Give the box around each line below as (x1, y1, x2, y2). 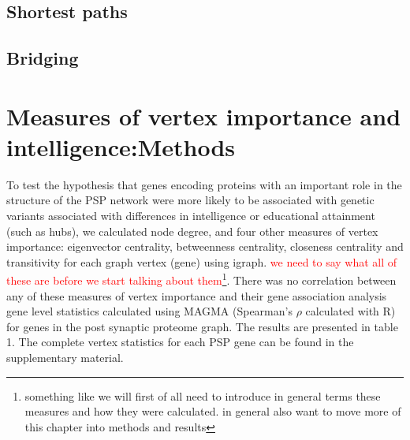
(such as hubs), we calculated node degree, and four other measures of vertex (6, 222, 378, 239)
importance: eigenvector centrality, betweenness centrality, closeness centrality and (6, 238, 404, 255)
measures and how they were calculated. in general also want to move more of (24, 403, 401, 419)
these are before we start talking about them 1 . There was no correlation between (6, 270, 397, 289)
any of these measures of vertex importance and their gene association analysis (6, 287, 387, 304)
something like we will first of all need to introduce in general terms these (24, 387, 381, 404)
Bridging (6, 46, 79, 70)
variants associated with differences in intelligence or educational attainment (6, 207, 375, 224)
